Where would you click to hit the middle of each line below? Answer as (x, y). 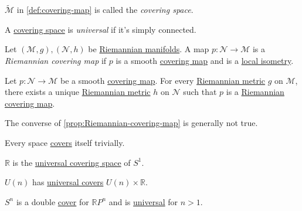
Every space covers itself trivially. (65, 142)
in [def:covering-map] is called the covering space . (105, 10)
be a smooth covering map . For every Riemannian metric (163, 80)
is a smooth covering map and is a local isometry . (205, 60)
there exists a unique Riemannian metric (78, 92)
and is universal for (143, 201)
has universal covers (68, 182)
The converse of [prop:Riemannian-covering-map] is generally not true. (131, 123)
